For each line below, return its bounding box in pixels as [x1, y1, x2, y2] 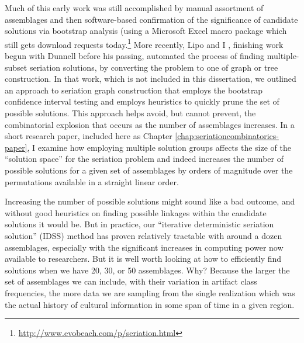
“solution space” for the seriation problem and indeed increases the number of [5, 153, 284, 165]
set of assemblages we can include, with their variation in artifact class [5, 275, 257, 287]
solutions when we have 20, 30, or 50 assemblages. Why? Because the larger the [5, 264, 290, 276]
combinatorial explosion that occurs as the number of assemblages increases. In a [5, 118, 295, 130]
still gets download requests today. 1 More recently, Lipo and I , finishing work [5, 36, 284, 50]
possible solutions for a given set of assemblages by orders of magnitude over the [5, 164, 293, 176]
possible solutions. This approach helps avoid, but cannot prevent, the [5, 107, 256, 119]
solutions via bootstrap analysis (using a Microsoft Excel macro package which [5, 25, 287, 37]
